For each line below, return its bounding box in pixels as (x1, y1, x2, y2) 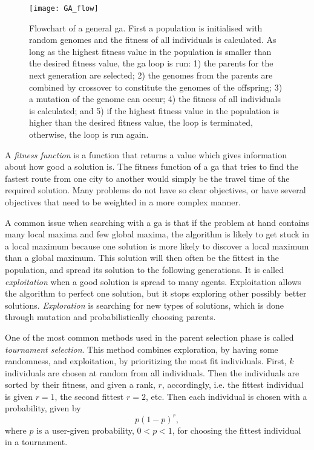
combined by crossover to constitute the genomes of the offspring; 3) (29, 80, 283, 93)
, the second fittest (54, 390, 124, 402)
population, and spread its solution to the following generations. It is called (5, 263, 284, 275)
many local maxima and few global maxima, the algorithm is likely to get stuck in (5, 228, 310, 240)
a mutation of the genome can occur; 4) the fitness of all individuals (29, 92, 281, 105)
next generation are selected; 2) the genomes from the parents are (29, 69, 273, 82)
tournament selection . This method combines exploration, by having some (5, 342, 278, 355)
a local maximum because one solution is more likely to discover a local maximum (5, 239, 309, 252)
